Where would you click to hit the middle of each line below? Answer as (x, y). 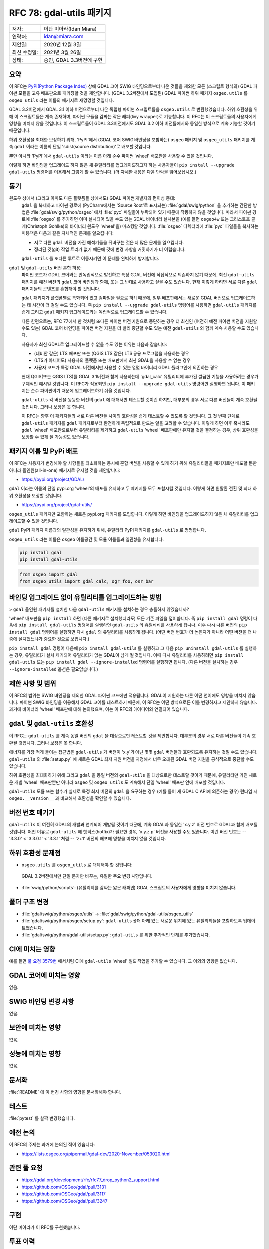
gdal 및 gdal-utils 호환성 (51, 724)
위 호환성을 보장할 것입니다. (36, 495)
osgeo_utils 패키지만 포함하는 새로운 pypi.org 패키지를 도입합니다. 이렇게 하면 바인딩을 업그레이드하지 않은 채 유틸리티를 (129, 514)
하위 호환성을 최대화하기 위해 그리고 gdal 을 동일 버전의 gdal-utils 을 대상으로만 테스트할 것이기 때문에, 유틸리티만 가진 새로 (133, 775)
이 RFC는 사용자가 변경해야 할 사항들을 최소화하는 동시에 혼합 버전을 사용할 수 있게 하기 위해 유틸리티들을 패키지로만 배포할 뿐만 (133, 463)
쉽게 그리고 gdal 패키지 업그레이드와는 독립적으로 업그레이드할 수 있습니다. (95, 312)
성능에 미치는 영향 (35, 1054)
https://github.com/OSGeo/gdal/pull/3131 (64, 1187)
